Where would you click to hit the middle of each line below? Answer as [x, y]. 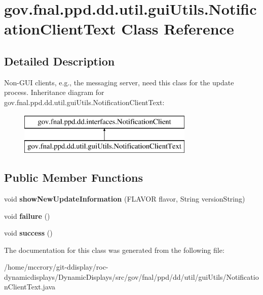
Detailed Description [60, 61]
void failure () [27, 216]
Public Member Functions [73, 177]
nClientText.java [30, 287]
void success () [28, 233]
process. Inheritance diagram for [54, 92]
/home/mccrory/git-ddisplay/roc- [56, 267]
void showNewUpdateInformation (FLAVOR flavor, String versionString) [125, 198]
